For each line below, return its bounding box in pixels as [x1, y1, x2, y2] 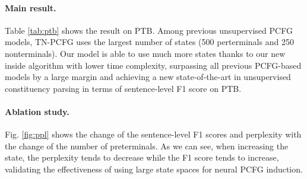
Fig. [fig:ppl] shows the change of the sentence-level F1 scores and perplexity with [5, 128, 302, 140]
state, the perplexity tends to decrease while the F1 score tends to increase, [5, 151, 279, 164]
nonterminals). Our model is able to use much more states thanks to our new [5, 47, 286, 59]
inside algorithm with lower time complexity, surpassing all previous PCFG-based [5, 59, 302, 71]
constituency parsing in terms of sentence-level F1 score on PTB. [5, 82, 242, 94]
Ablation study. [5, 105, 69, 117]
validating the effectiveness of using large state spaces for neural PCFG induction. [5, 162, 303, 175]
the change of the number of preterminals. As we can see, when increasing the [5, 139, 289, 152]
